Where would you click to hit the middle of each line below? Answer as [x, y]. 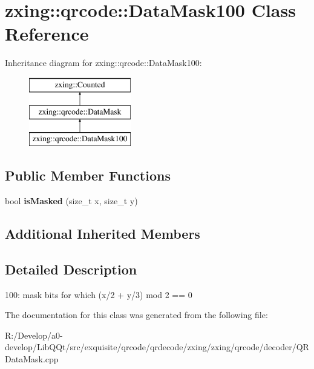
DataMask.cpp [32, 359]
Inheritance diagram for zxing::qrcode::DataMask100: [103, 63]
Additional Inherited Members [103, 234]
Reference [47, 34]
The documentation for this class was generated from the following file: [136, 315]
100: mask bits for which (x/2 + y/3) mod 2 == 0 [99, 294]
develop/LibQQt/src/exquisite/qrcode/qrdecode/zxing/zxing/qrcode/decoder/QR [157, 347]
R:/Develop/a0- [34, 335]
